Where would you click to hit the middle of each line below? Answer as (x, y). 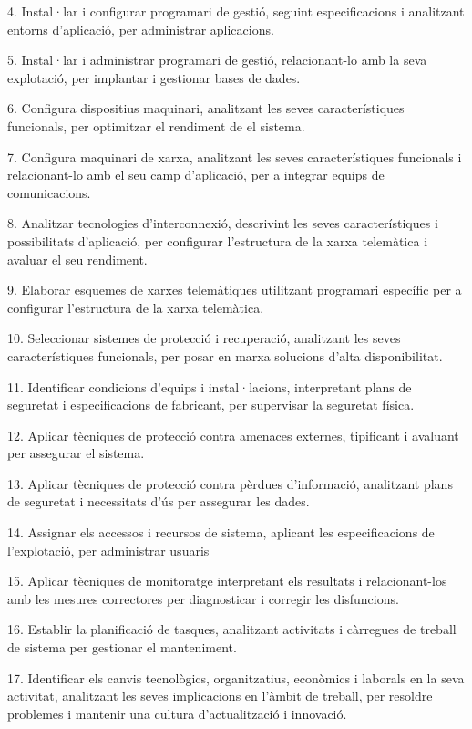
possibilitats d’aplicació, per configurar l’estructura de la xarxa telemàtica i (218, 240)
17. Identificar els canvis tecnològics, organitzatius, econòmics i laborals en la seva (236, 677)
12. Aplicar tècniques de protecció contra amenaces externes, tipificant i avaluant (233, 435)
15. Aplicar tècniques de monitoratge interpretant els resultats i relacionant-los (227, 581)
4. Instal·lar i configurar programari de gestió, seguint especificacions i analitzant (236, 11)
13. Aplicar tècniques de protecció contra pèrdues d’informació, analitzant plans (230, 483)
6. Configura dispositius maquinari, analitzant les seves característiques (206, 108)
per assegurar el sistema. (76, 453)
